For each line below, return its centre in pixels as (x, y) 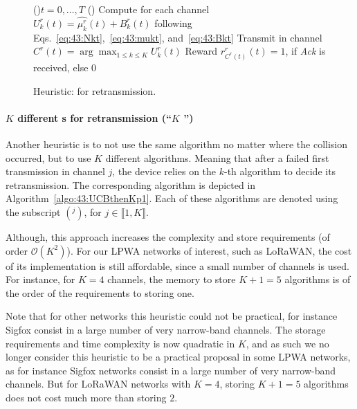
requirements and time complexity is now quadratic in (120, 343)
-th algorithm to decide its (280, 171)
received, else (61, 67)
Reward (201, 51)
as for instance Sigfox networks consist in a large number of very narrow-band (171, 370)
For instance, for (40, 279)
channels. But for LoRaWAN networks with (98, 384)
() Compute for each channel (148, 9)
